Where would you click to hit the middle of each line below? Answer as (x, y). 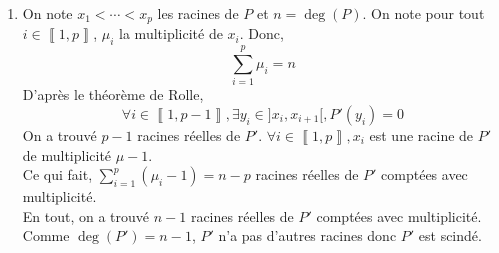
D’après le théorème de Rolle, (113, 94)
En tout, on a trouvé (86, 215)
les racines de (198, 13)
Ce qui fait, (57, 174)
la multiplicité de (171, 33)
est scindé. (450, 235)
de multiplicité (67, 154)
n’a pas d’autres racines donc (307, 235)
